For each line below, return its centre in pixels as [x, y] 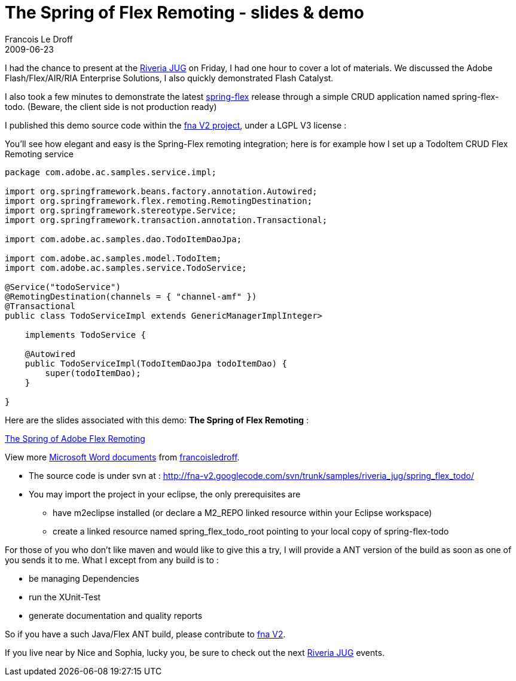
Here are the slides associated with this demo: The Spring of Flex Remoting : [157, 420]
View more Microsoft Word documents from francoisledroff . [122, 457]
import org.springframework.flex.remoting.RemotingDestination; [159, 201]
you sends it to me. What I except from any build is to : [112, 560]
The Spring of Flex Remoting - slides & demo [185, 13]
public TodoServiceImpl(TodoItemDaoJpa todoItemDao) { [156, 363]
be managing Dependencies [84, 578]
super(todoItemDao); [93, 373]
